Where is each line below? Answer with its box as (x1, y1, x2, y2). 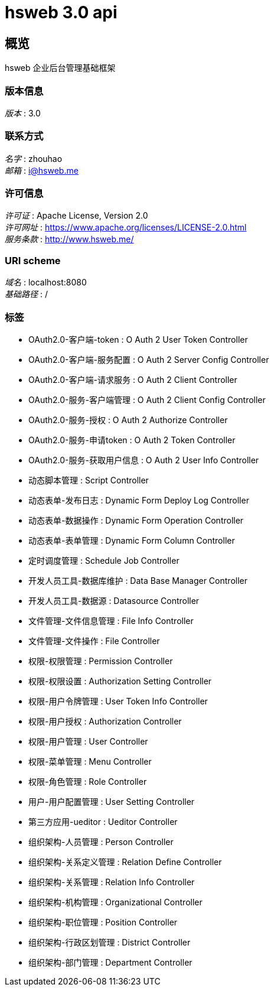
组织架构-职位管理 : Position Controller (28, 917, 178, 927)
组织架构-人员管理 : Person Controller (28, 836, 174, 847)
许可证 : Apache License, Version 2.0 (5, 210, 148, 221)
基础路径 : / (5, 289, 48, 300)
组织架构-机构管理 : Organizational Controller (28, 896, 203, 907)
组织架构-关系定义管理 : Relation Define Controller (28, 856, 222, 867)
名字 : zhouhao (5, 153, 63, 164)
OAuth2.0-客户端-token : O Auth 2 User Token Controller (28, 334, 248, 345)
